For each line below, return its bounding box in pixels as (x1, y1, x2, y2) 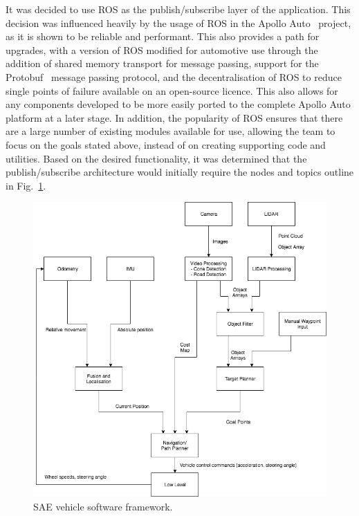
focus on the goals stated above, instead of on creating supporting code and (6, 137, 326, 151)
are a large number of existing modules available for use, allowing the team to (6, 124, 335, 138)
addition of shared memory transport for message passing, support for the (6, 56, 319, 71)
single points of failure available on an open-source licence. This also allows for (6, 83, 338, 98)
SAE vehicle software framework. (33, 499, 173, 513)
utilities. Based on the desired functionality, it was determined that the (6, 151, 307, 165)
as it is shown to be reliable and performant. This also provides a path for (6, 29, 320, 44)
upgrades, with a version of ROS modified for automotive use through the (6, 42, 318, 57)
